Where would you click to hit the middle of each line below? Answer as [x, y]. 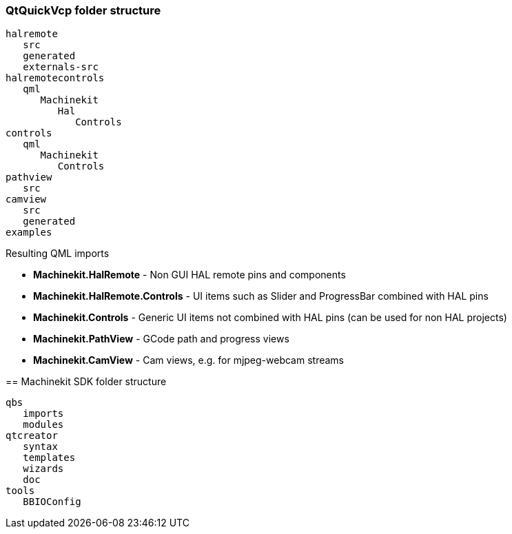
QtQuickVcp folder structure [83, 10]
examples [29, 233]
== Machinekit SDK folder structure [86, 382]
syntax [40, 447]
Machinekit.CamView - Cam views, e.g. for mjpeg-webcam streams [189, 360]
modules [43, 425]
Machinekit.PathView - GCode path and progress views [161, 339]
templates [49, 458]
